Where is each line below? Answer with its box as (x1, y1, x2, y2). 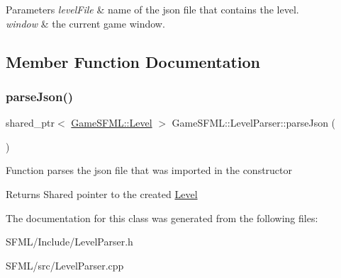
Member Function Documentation (6, 50, 261, 72)
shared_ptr (6, 115, 55, 130)
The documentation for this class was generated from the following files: (6, 210, 318, 225)
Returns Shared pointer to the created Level (6, 186, 198, 201)
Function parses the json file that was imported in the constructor (6, 163, 293, 178)
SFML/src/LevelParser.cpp (6, 257, 124, 272)
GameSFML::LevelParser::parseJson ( (172, 115, 336, 130)
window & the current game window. (6, 16, 165, 30)
